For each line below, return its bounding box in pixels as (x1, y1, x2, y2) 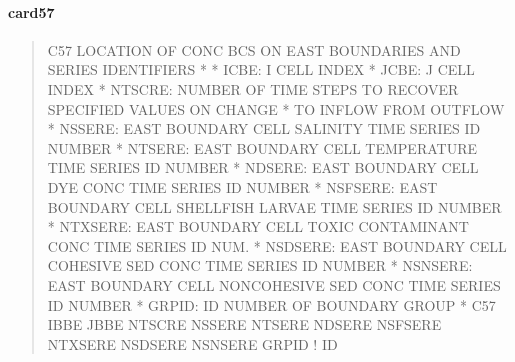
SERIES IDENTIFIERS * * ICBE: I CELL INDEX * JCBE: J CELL (47, 59, 475, 80)
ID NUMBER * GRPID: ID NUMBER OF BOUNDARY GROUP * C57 (47, 294, 496, 315)
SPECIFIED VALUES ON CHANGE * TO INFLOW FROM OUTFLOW (47, 98, 505, 119)
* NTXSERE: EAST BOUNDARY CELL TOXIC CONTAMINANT (47, 216, 469, 237)
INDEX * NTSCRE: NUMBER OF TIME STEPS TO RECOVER (47, 78, 459, 99)
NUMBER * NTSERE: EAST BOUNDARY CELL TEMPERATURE (47, 137, 477, 158)
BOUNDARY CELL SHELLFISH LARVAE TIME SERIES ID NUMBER (47, 196, 502, 217)
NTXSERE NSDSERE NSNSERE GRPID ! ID (47, 333, 338, 354)
